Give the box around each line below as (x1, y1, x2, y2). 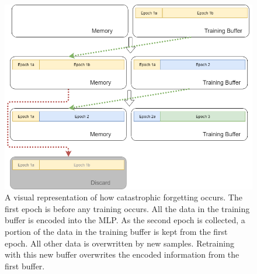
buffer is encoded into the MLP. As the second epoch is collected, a (5, 214, 245, 226)
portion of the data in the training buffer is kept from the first (5, 226, 228, 238)
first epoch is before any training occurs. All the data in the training (5, 202, 250, 214)
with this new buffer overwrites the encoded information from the (5, 248, 239, 261)
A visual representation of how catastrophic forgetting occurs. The (5, 191, 242, 203)
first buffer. (5, 259, 45, 272)
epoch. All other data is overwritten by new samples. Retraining (5, 237, 234, 249)
